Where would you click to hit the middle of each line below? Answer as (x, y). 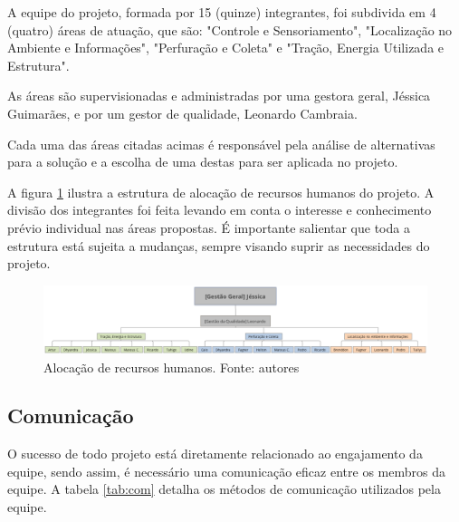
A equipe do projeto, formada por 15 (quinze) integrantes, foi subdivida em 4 (222, 12)
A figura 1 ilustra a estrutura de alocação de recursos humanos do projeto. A (221, 192)
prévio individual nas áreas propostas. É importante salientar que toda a (209, 227)
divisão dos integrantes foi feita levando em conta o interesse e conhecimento (220, 210)
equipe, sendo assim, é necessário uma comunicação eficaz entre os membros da (226, 471)
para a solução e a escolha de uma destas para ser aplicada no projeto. (203, 162)
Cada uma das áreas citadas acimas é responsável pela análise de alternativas (221, 144)
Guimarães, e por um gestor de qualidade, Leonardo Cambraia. (182, 113)
